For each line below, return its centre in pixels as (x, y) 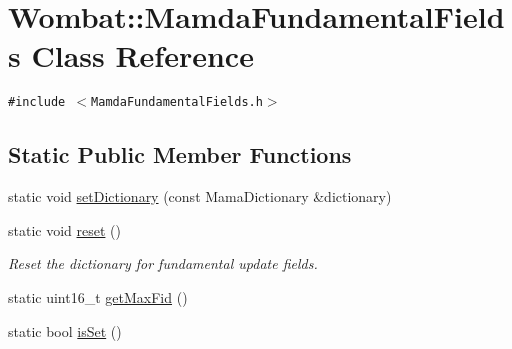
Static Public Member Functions (180, 154)
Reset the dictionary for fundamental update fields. (163, 263)
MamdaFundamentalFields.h (177, 102)
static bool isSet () (65, 330)
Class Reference (142, 55)
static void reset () (64, 229)
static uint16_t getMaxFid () (98, 296)
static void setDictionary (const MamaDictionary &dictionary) (200, 196)
